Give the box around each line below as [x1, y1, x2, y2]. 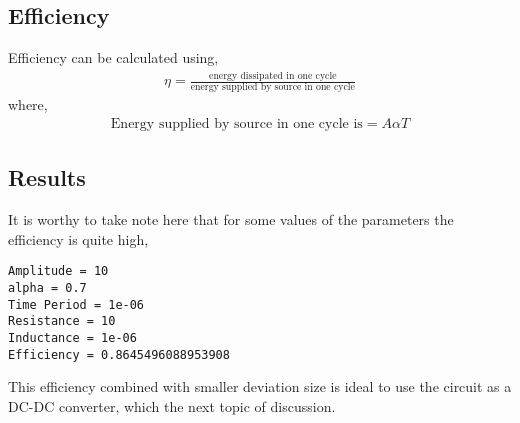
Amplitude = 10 [8, 264, 109, 279]
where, [8, 94, 48, 115]
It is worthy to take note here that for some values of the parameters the [8, 209, 454, 230]
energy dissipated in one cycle [209, 70, 337, 81]
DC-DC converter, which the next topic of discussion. [8, 396, 336, 416]
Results [8, 162, 86, 193]
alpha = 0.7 [8, 281, 87, 296]
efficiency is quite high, [8, 228, 149, 249]
